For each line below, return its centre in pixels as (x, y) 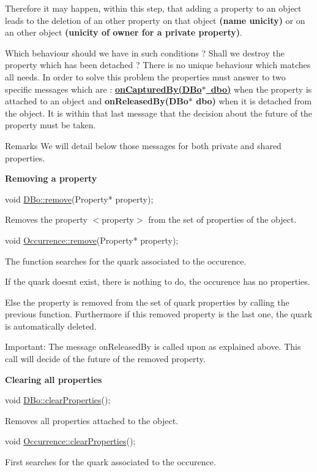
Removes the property (46, 219)
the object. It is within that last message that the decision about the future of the (159, 113)
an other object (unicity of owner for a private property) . (124, 32)
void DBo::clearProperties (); (58, 400)
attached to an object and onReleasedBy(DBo (97, 101)
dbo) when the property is (261, 89)
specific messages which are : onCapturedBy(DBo (103, 89)
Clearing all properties (54, 379)
